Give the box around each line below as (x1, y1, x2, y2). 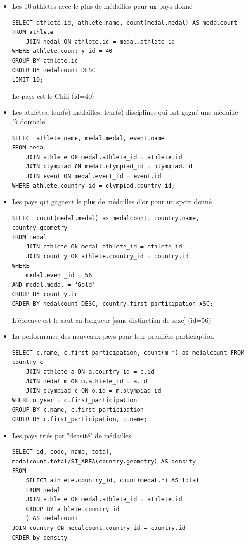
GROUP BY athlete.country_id (26, 505, 120, 512)
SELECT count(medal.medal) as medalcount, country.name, (12, 215, 200, 222)
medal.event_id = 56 (26, 272, 92, 279)
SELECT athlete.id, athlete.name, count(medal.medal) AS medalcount (12, 19, 238, 26)
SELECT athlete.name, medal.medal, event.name (12, 134, 165, 142)
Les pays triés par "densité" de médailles (12, 430, 131, 440)
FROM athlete (12, 29, 54, 36)
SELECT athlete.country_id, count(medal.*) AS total (26, 477, 200, 484)
